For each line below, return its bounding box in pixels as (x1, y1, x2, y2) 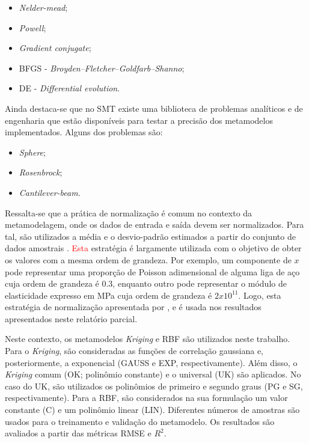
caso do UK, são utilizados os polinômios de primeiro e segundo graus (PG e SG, (5, 379, 303, 392)
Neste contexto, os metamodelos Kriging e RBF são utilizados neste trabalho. (5, 332, 290, 345)
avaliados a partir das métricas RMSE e (5, 427, 151, 439)
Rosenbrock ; (19, 166, 63, 179)
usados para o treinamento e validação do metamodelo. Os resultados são (5, 415, 275, 427)
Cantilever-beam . (19, 186, 81, 198)
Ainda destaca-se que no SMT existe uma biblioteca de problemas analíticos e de (5, 102, 303, 114)
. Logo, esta (238, 289, 281, 301)
